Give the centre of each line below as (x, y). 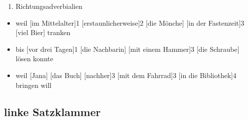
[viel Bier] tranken (43, 32)
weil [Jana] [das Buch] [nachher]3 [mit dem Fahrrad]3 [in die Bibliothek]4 (126, 75)
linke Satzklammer (52, 111)
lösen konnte (34, 59)
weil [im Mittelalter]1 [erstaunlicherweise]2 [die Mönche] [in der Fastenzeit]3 (130, 22)
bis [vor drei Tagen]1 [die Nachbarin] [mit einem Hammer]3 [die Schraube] (127, 49)
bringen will (34, 85)
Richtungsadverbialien (49, 6)
